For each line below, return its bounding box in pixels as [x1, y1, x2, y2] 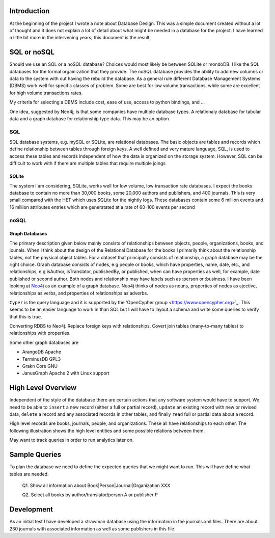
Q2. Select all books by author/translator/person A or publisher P [22, 492, 158, 498]
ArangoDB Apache [22, 349, 61, 355]
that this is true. [9, 313, 42, 319]
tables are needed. [9, 471, 49, 477]
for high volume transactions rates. [9, 90, 83, 96]
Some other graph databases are [9, 339, 79, 345]
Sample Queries [9, 450, 62, 459]
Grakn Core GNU [22, 363, 58, 369]
